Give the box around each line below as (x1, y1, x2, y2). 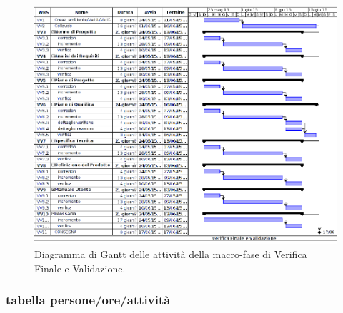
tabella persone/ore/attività (6, 291, 171, 309)
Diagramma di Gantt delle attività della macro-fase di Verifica (34, 247, 307, 262)
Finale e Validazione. (34, 260, 126, 275)
